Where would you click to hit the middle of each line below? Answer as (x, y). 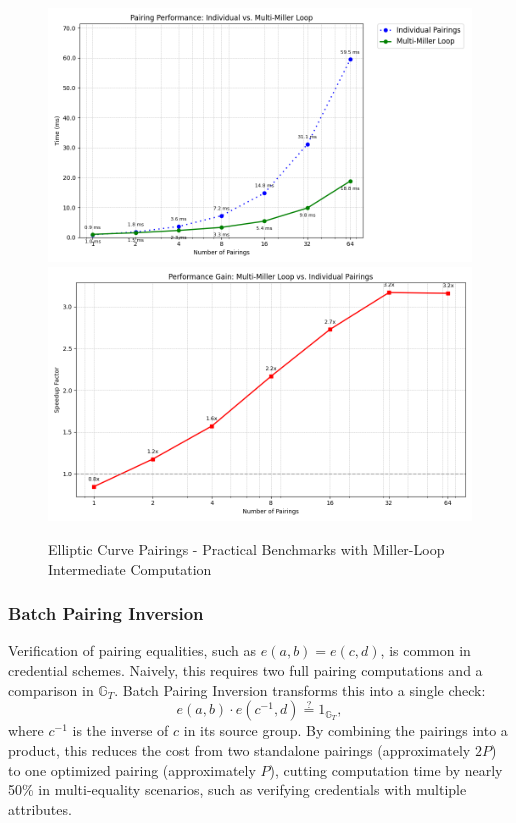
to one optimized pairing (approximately (132, 769)
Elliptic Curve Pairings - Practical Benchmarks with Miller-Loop (246, 548)
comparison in (51, 689)
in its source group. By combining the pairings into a (345, 730)
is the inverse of (120, 730)
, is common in (425, 650)
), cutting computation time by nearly (386, 769)
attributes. (40, 808)
